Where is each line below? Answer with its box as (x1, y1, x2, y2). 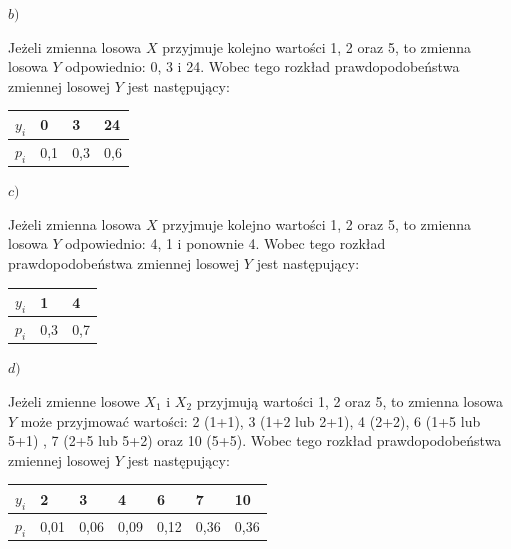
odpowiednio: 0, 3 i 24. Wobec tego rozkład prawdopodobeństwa (65, 56, 460, 77)
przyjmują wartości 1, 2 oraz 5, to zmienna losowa (196, 391, 504, 412)
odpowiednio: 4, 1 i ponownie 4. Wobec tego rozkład (65, 233, 386, 254)
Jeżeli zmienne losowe (8, 391, 140, 412)
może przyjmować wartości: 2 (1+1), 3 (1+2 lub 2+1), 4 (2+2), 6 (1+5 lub (20, 410, 481, 431)
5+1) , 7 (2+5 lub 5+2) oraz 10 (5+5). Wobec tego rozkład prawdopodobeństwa (8, 430, 502, 451)
